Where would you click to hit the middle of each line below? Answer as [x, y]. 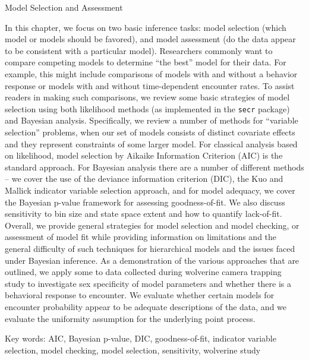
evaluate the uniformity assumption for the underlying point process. [130, 318]
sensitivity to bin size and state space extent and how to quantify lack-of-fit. [144, 214]
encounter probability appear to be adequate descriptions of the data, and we [146, 306]
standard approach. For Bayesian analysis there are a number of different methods [154, 167]
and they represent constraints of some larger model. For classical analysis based [151, 143]
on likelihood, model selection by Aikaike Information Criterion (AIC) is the [144, 155]
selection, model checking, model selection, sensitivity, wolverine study [133, 350]
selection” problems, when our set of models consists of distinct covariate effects [150, 132]
